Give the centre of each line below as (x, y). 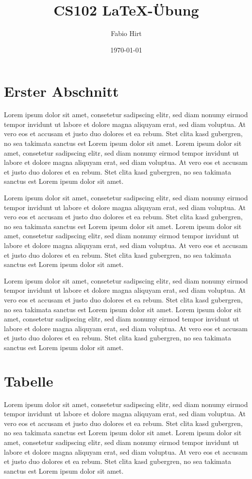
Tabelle (29, 381)
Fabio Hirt (126, 33)
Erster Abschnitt (61, 91)
